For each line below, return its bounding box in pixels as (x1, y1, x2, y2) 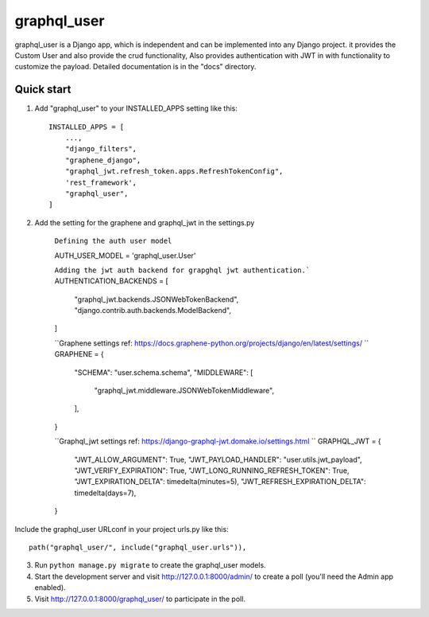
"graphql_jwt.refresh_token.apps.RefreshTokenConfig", (64, 167, 284, 176)
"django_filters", (64, 144, 137, 154)
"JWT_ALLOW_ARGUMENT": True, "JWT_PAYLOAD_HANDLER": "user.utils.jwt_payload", (74, 455, 362, 464)
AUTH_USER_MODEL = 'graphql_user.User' (54, 251, 196, 260)
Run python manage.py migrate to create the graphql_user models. (34, 560, 266, 570)
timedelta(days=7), (74, 488, 137, 498)
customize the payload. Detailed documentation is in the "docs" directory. (14, 62, 257, 72)
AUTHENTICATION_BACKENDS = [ (54, 276, 168, 286)
